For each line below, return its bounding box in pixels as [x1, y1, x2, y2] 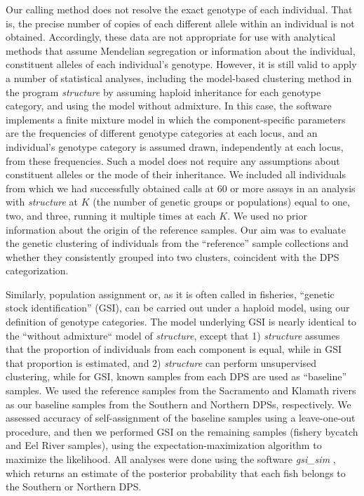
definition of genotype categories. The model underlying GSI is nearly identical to [6, 314, 357, 329]
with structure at [6, 194, 79, 209]
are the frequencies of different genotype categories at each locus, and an [6, 126, 318, 140]
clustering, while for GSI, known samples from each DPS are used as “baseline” [6, 369, 347, 384]
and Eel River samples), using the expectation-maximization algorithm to [6, 438, 322, 453]
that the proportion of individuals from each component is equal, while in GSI [6, 342, 342, 356]
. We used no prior [227, 208, 307, 222]
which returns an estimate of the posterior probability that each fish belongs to [6, 465, 346, 480]
